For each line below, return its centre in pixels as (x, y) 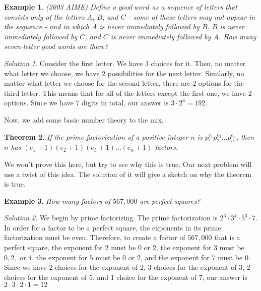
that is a (227, 237)
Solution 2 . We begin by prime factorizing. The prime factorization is (111, 218)
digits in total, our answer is (125, 103)
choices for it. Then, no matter (198, 63)
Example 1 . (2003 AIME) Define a (60, 7)
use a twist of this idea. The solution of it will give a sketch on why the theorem (128, 174)
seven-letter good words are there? (56, 46)
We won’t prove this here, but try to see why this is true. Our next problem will (128, 164)
